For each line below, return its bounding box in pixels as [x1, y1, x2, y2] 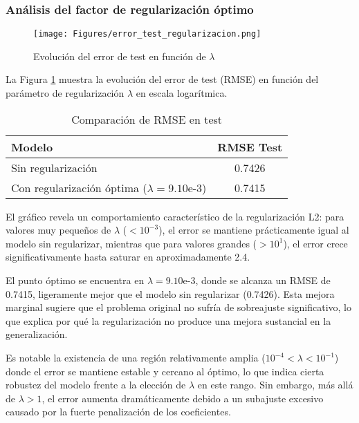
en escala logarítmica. [136, 86, 228, 100]
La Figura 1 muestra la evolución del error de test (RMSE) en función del [6, 72, 319, 86]
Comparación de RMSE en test [71, 111, 223, 127]
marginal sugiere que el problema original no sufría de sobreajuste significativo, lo [6, 300, 351, 314]
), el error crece [283, 236, 348, 250]
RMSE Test [217, 138, 283, 155]
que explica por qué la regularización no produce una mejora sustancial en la [6, 313, 331, 328]
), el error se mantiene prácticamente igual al [158, 223, 349, 237]
